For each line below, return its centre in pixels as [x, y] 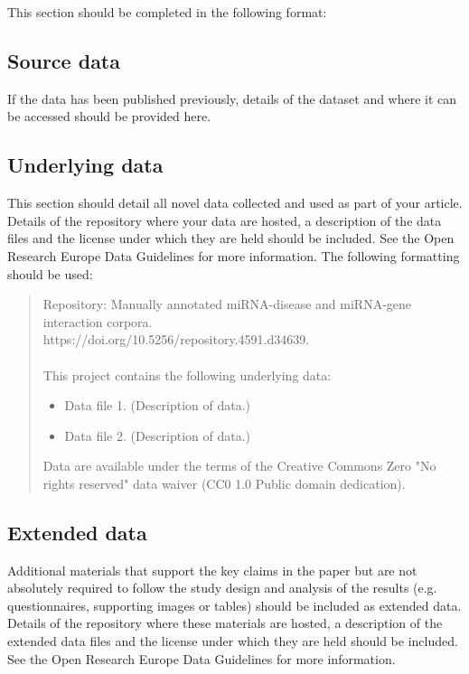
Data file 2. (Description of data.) [158, 435]
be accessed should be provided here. [109, 116]
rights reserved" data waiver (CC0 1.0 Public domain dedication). [224, 483]
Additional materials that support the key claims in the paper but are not [212, 570]
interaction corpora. [98, 321]
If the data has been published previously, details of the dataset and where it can [232, 98]
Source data [64, 60]
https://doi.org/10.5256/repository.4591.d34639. [176, 339]
